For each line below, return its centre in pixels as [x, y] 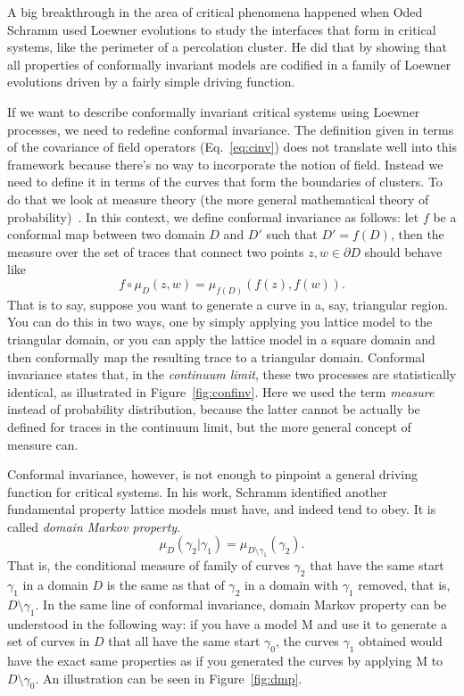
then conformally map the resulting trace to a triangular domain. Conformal [216, 356]
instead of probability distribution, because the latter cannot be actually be [214, 409]
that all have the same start [184, 641]
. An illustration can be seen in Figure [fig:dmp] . [169, 678]
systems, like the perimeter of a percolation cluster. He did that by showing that [227, 47]
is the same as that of [166, 585]
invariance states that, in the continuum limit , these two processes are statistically [232, 374]
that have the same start [377, 565]
